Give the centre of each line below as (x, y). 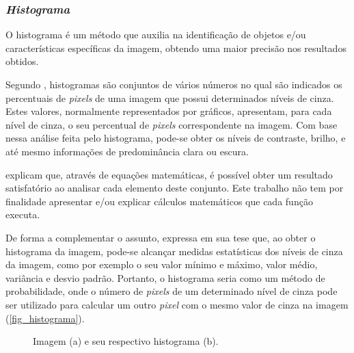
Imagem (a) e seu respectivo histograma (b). (126, 341)
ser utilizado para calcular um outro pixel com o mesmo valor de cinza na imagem (177, 304)
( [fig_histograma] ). (45, 318)
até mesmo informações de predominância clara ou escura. (127, 151)
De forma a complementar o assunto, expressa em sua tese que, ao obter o (161, 237)
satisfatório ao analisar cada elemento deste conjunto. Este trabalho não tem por (175, 188)
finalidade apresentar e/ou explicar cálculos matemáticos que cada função (159, 201)
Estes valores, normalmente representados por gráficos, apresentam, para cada (169, 111)
